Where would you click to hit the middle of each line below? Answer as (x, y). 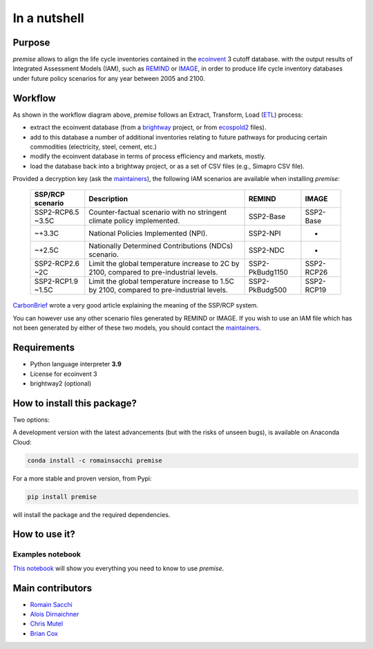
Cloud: (22, 442)
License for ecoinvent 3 (64, 374)
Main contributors (52, 588)
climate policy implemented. (134, 221)
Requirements (44, 348)
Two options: (31, 420)
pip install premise (62, 497)
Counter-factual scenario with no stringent (158, 212)
